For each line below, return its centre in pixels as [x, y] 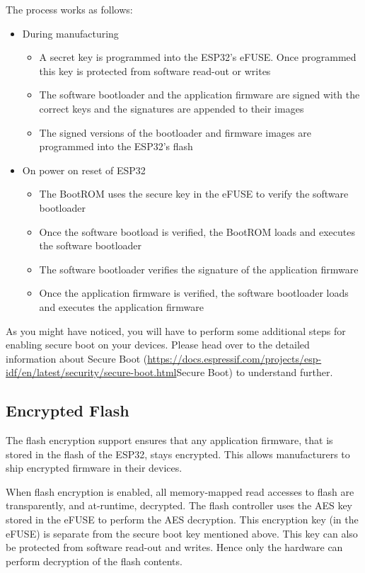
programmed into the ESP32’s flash [116, 146]
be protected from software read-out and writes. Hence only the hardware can [174, 547]
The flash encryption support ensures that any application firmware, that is [169, 440]
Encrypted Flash [68, 410]
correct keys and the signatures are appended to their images [172, 108]
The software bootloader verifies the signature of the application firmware [199, 269]
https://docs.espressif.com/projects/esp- [234, 358]
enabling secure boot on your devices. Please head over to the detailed [158, 345]
